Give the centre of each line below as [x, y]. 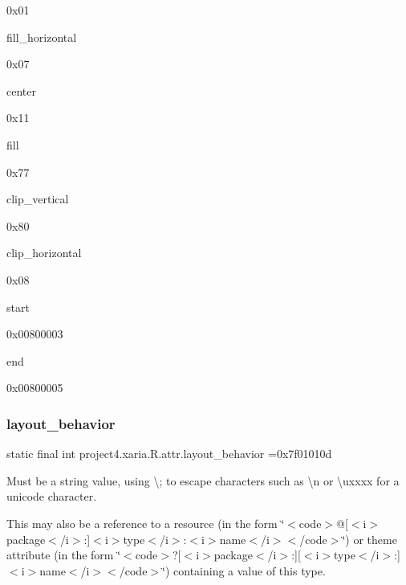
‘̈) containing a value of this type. [244, 570]
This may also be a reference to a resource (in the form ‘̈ [146, 523]
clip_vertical [38, 199]
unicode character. [52, 496]
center [21, 90]
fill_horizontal [42, 37]
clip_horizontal [44, 253]
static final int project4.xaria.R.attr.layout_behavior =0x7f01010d [169, 454]
